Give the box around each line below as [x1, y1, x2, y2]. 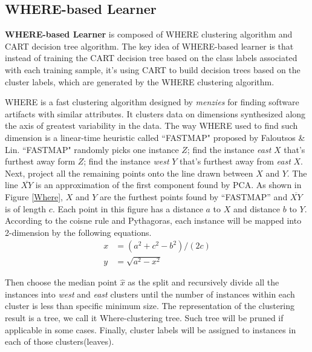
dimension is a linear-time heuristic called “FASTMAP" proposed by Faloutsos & [5, 131, 305, 143]
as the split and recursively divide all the [128, 276, 279, 288]
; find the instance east [187, 143, 271, 155]
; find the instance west [83, 155, 169, 168]
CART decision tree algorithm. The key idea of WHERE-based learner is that [5, 39, 294, 52]
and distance [233, 202, 281, 215]
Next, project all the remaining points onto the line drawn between [5, 166, 253, 179]
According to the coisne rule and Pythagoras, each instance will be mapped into [5, 214, 302, 227]
